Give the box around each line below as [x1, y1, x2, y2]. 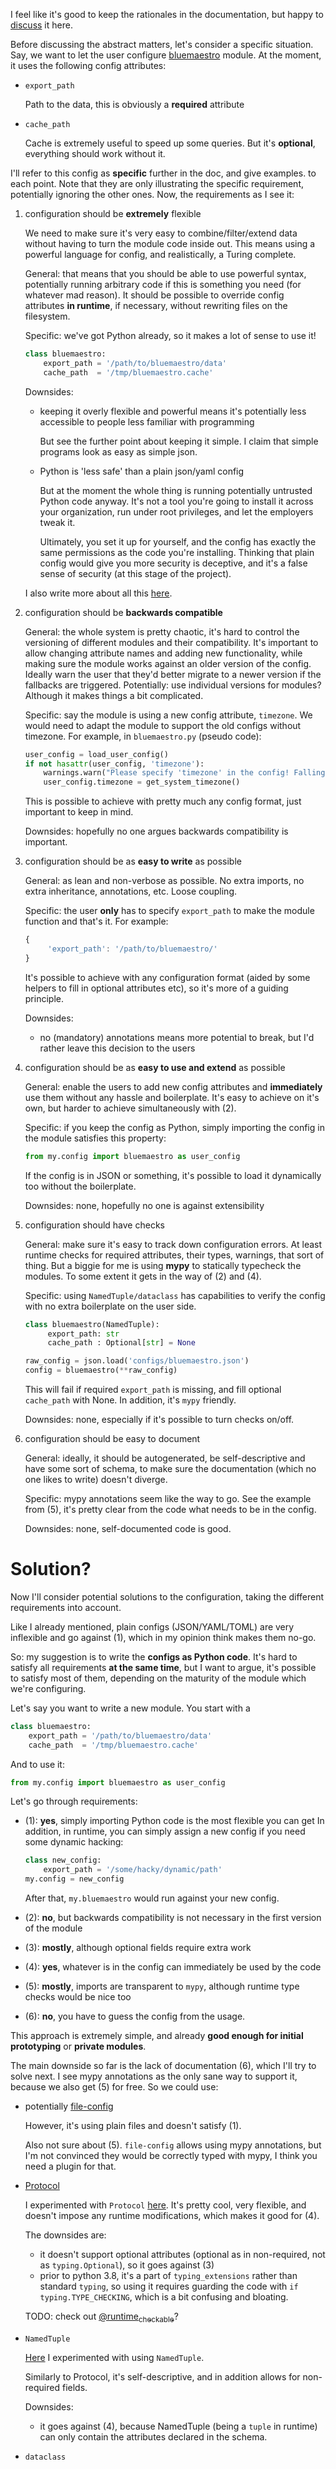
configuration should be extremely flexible [24, 208, 202, 219]
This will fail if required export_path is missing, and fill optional [24, 1384, 282, 1395]
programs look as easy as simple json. [39, 445, 198, 458]
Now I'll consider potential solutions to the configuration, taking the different [10, 1590, 325, 1603]
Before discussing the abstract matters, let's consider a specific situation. [10, 39, 314, 50]
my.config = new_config [24, 1874, 125, 1884]
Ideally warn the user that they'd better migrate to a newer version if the [24, 668, 322, 680]
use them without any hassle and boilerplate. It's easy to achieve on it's [24, 1091, 320, 1103]
